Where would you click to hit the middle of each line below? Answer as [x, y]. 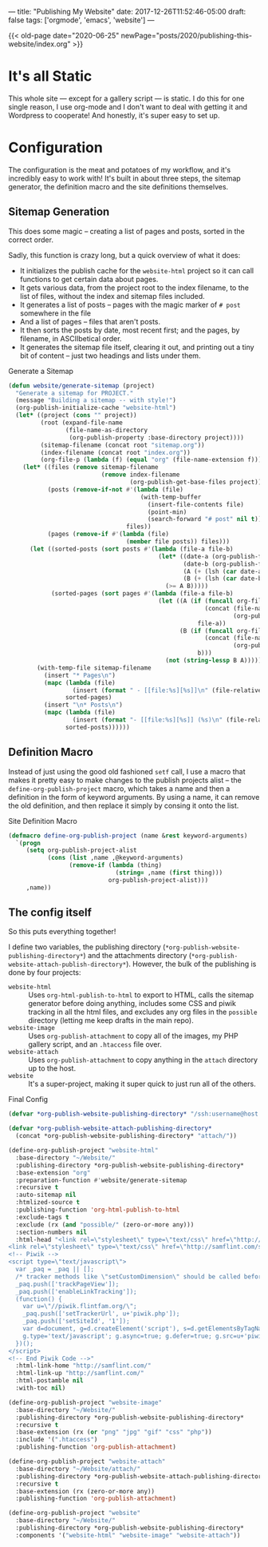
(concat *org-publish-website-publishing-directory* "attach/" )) [126, 1136]
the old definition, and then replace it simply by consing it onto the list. [124, 805]
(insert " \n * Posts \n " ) [83, 705]
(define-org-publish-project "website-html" [83, 1151]
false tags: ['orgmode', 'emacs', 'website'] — [81, 20]
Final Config [28, 1100]
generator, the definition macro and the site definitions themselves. [118, 186]
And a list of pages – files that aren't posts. [90, 321]
